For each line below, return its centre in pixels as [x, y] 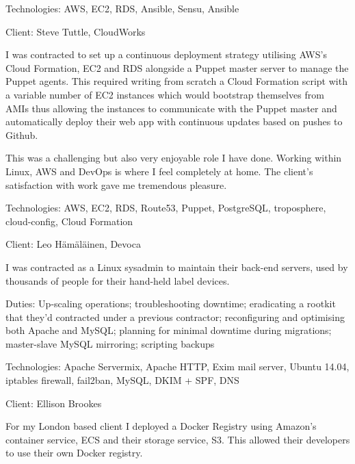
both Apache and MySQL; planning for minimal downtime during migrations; [169, 330]
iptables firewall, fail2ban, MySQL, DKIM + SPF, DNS [122, 380]
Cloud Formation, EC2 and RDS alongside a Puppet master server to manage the [177, 67]
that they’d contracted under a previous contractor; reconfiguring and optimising [175, 317]
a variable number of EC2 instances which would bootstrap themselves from [165, 94]
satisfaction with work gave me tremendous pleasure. [116, 184]
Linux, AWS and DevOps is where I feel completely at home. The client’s [159, 171]
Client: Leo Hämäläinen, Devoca [73, 244]
